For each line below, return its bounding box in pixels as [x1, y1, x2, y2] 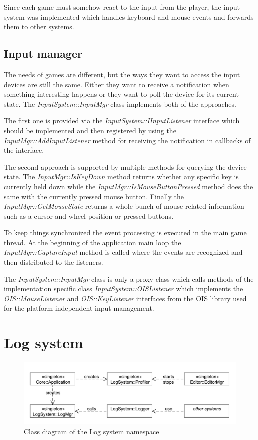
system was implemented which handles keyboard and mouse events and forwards [4, 11, 254, 22]
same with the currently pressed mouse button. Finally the [4, 191, 184, 201]
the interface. [4, 145, 44, 155]
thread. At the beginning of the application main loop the [4, 237, 181, 247]
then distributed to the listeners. [4, 257, 103, 267]
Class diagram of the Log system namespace [24, 426, 159, 436]
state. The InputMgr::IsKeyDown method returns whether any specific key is [4, 171, 239, 182]
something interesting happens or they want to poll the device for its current [4, 89, 239, 99]
